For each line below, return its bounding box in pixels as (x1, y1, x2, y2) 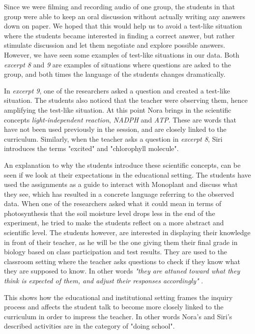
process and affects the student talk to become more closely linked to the (4, 302, 224, 312)
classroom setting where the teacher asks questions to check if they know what (4, 256, 240, 266)
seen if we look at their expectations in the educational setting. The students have (4, 169, 251, 180)
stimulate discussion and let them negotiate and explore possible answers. (4, 40, 226, 50)
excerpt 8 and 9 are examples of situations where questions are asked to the (4, 59, 231, 69)
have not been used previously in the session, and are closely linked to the (4, 124, 227, 134)
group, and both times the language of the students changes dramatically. (4, 69, 226, 79)
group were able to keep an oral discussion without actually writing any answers (4, 11, 245, 21)
